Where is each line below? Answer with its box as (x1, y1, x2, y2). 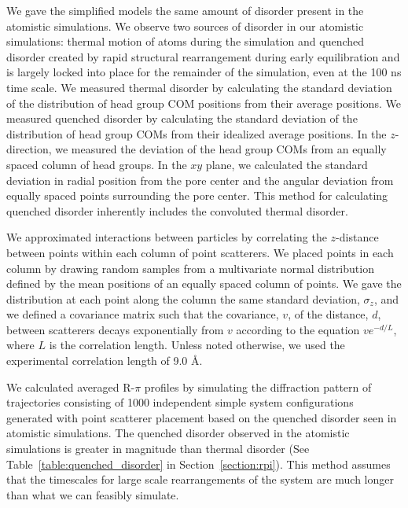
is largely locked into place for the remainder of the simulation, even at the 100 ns (6, 64, 402, 80)
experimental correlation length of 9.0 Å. (6, 352, 203, 369)
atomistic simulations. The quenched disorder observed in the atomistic (6, 425, 350, 441)
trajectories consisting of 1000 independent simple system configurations (6, 394, 354, 410)
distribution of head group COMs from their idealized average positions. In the (6, 125, 387, 142)
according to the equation (236, 321, 360, 337)
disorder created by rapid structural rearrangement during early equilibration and (6, 48, 400, 64)
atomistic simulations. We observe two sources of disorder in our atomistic (6, 17, 364, 34)
